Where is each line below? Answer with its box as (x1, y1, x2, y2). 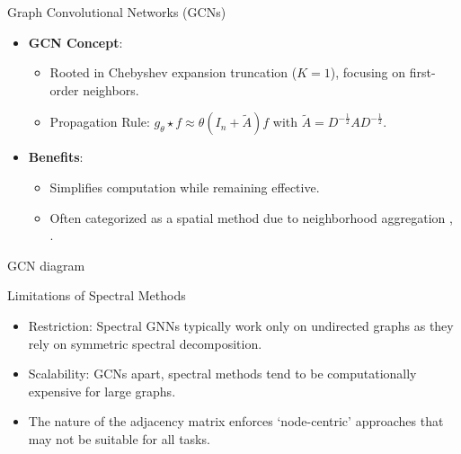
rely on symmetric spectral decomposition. (28, 334, 262, 352)
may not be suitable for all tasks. (28, 429, 210, 448)
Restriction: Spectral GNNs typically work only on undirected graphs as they (28, 316, 454, 334)
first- (409, 63, 436, 82)
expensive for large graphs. (28, 381, 176, 400)
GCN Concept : (28, 32, 123, 51)
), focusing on (330, 63, 406, 82)
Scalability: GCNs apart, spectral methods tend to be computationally (28, 364, 417, 383)
